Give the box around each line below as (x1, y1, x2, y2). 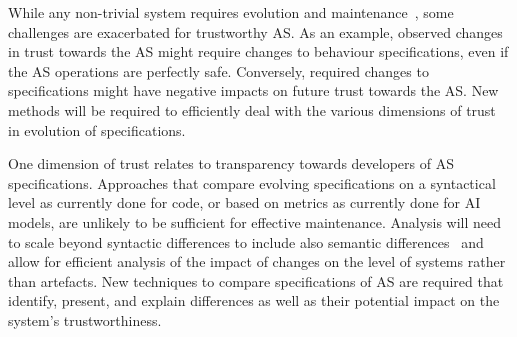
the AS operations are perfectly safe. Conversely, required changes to (8, 60, 429, 81)
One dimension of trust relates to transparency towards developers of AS (8, 153, 454, 174)
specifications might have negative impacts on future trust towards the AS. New (8, 80, 499, 101)
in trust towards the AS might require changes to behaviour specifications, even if (8, 41, 509, 62)
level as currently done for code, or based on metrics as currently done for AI (8, 192, 481, 213)
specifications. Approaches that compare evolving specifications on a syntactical (8, 172, 496, 193)
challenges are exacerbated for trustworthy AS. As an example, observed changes (8, 21, 503, 42)
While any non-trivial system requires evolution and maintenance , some (8, 2, 454, 22)
